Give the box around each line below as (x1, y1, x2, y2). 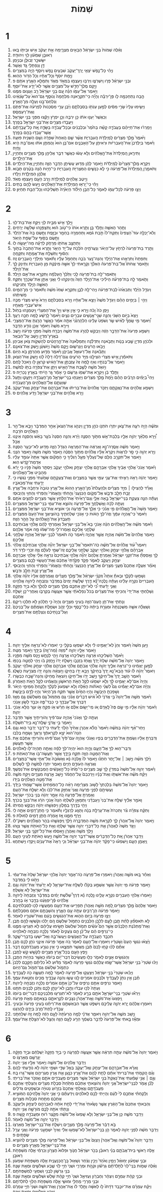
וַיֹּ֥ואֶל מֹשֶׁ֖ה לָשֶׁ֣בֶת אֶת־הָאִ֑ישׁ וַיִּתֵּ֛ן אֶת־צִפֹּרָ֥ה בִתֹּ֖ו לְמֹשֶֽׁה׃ (12, 364, 106, 370)
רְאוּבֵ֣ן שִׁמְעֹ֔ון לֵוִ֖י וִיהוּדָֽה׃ (12, 52, 52, 58)
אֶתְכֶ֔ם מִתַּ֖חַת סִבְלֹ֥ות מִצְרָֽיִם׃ (12, 1095, 62, 1102)
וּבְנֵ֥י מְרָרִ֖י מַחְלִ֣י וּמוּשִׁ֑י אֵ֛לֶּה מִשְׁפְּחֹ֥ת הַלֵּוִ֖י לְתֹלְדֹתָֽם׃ (12, 1178, 99, 1184)
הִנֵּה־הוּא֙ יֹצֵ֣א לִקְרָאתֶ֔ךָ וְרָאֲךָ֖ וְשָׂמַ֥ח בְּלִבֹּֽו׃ (12, 730, 81, 736)
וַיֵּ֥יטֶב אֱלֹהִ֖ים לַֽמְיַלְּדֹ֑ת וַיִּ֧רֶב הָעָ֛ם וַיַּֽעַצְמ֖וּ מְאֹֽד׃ (12, 176, 88, 182)
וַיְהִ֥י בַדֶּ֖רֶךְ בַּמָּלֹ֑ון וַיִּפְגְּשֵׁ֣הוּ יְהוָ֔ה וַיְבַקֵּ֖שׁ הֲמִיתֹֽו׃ (12, 802, 87, 808)
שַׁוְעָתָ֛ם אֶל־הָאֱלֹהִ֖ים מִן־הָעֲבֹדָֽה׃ (12, 379, 67, 385)
